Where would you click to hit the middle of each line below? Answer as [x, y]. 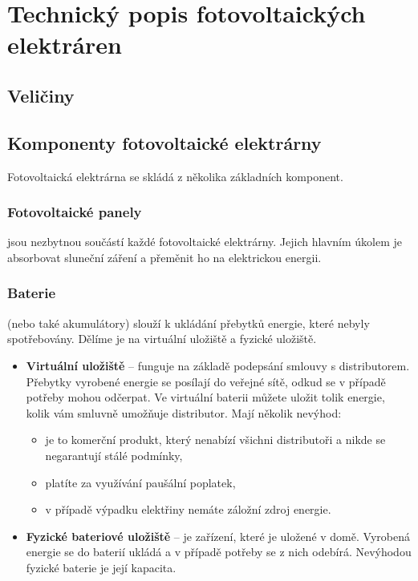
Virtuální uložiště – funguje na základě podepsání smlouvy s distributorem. [218, 365]
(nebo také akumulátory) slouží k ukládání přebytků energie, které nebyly [189, 323]
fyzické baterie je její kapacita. [101, 567]
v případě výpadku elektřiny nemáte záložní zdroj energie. [188, 509]
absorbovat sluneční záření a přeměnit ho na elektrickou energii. [164, 257]
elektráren [65, 44]
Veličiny [41, 95]
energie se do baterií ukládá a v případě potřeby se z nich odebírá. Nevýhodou [219, 552]
